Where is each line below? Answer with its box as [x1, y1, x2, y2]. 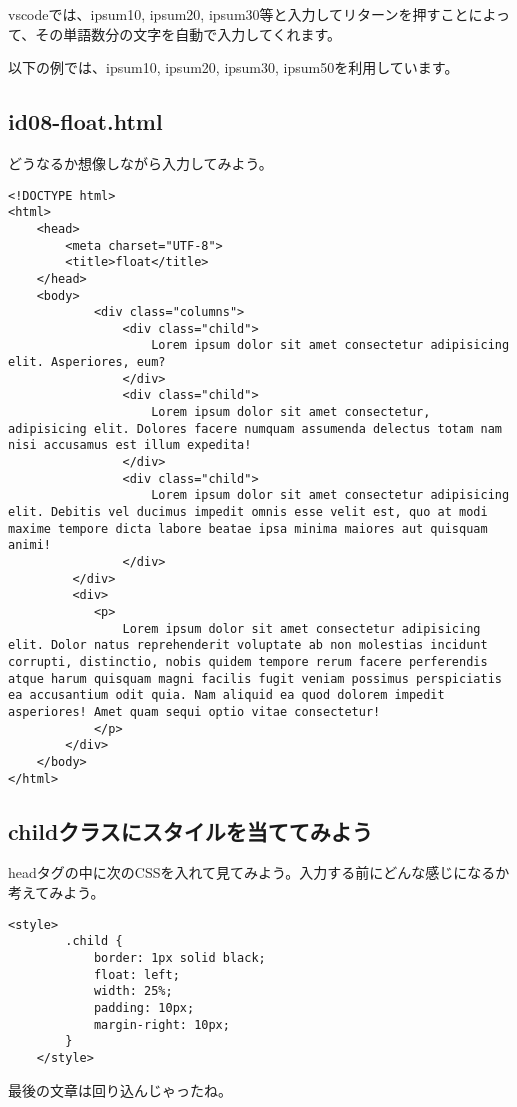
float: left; [93, 967, 180, 982]
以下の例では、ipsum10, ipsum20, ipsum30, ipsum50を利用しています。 [8, 57, 459, 78]
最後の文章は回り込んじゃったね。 [8, 1079, 232, 1100]
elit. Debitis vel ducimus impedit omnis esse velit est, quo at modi [8, 505, 488, 520]
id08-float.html [8, 106, 163, 137]
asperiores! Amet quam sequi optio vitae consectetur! [8, 704, 381, 719]
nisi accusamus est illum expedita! [8, 438, 252, 453]
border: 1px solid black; [93, 950, 266, 965]
